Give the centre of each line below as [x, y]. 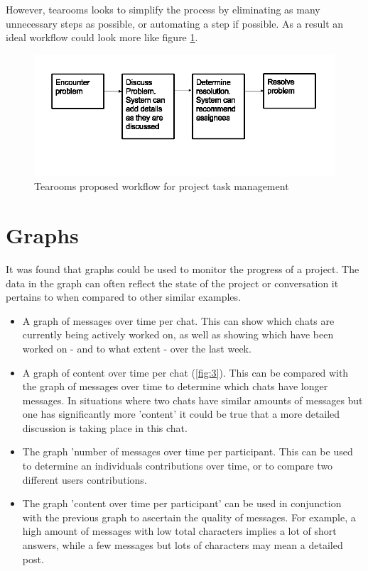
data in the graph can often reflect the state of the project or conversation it [172, 283]
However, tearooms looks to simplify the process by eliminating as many [163, 9]
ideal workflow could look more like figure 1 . [102, 37]
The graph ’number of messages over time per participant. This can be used [188, 451]
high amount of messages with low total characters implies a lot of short [179, 531]
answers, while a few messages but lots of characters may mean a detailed [183, 545]
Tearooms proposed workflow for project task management [162, 186]
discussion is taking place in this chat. [105, 427]
